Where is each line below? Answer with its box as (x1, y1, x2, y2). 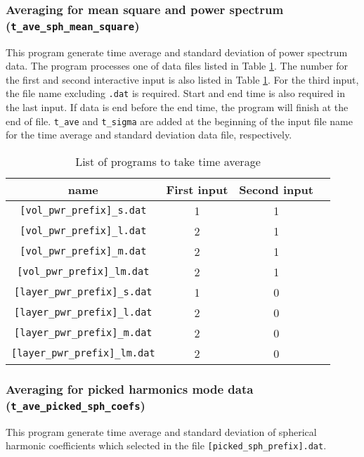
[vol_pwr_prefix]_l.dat (20, 225, 147, 237)
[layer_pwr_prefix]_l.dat (14, 307, 152, 318)
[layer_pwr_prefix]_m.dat (14, 327, 152, 339)
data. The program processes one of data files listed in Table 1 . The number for (6, 58, 349, 73)
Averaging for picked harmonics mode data (6, 380, 254, 397)
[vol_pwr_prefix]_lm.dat (17, 266, 150, 278)
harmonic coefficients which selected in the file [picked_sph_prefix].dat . (6, 438, 327, 453)
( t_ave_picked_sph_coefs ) (6, 396, 145, 413)
